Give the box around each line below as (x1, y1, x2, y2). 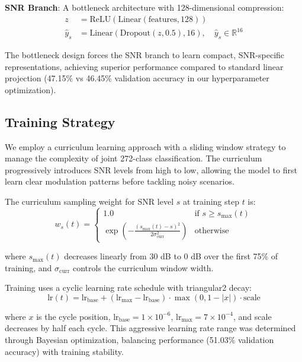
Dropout (120, 29, 150, 38)
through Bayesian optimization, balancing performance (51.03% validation (5, 334, 274, 346)
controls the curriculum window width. (73, 261, 214, 274)
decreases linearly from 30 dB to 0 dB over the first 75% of (64, 250, 278, 262)
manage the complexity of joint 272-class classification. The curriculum (5, 152, 262, 164)
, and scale (233, 310, 272, 322)
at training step (182, 195, 239, 207)
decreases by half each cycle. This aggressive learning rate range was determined (5, 322, 296, 334)
